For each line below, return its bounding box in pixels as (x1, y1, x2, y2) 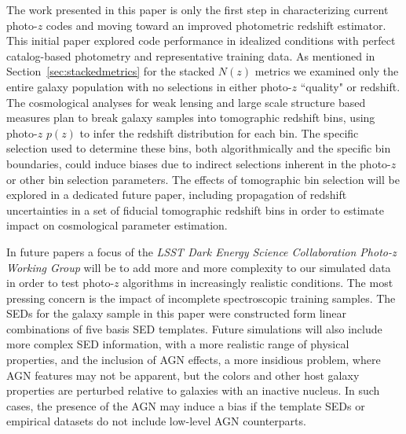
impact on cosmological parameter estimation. (6, 217, 228, 234)
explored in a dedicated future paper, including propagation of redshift (6, 186, 347, 203)
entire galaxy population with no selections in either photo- (6, 78, 292, 94)
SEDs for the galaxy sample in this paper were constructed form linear (6, 305, 346, 322)
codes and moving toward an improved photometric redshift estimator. (46, 17, 386, 33)
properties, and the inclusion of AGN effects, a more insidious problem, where (6, 351, 381, 368)
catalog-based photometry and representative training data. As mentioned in (6, 47, 375, 64)
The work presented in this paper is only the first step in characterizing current (6, 2, 389, 17)
